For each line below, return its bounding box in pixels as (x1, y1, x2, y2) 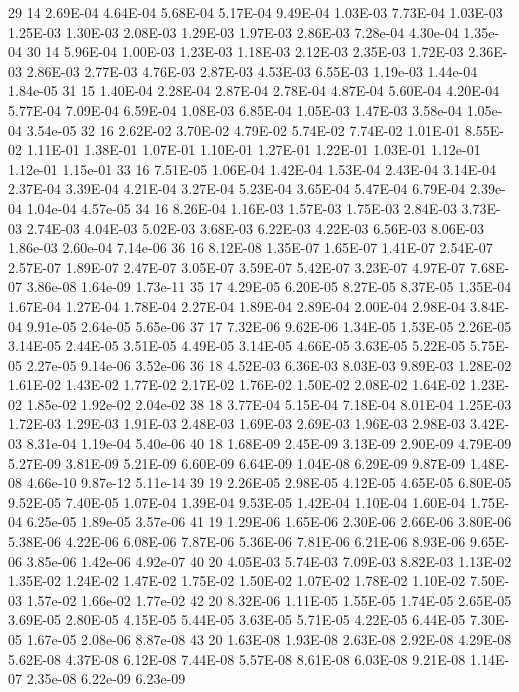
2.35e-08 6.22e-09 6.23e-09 (26, 668, 186, 689)
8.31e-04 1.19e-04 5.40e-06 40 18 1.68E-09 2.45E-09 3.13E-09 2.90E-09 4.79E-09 (26, 433, 512, 454)
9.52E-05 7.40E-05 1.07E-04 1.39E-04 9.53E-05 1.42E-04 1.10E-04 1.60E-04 (8, 491, 466, 512)
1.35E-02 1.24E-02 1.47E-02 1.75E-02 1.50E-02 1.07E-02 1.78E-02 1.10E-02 (8, 570, 466, 591)
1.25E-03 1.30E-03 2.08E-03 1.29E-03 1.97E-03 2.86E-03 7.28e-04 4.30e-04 (8, 21, 459, 42)
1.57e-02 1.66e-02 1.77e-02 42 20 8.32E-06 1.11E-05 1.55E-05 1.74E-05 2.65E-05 (26, 589, 512, 610)
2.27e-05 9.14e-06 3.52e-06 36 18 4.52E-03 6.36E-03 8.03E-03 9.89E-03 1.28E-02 (26, 354, 512, 375)
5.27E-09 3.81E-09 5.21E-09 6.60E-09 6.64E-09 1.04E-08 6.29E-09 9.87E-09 (8, 452, 466, 473)
